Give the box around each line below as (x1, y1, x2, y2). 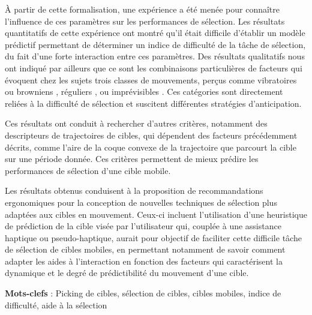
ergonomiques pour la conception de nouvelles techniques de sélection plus (5, 196, 277, 208)
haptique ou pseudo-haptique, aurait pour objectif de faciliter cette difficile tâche (5, 231, 302, 244)
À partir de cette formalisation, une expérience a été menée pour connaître (5, 3, 280, 15)
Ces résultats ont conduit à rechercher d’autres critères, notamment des (5, 117, 268, 130)
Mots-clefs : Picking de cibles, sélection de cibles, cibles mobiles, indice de (5, 287, 281, 299)
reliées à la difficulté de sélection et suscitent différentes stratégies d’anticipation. (5, 97, 302, 109)
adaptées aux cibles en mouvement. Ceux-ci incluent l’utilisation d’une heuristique (5, 208, 307, 220)
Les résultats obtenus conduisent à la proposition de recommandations (5, 184, 263, 197)
